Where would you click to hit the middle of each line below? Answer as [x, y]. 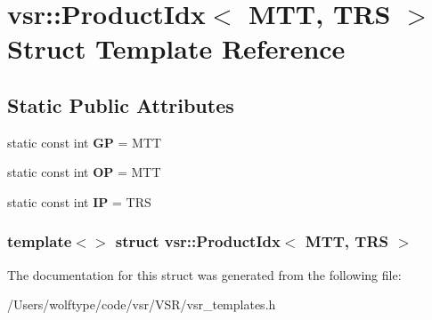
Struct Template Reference [176, 48]
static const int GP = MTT [85, 142]
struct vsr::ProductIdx [198, 241]
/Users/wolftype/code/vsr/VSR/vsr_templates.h [142, 304]
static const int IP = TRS [79, 201]
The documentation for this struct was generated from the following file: [204, 274]
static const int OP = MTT [84, 172]
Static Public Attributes [121, 104]
